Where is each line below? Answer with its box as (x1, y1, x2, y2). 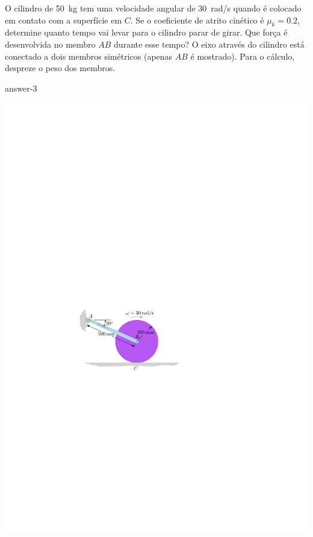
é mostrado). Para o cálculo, (190, 49, 295, 62)
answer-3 (5, 81, 37, 94)
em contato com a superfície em (5, 13, 122, 26)
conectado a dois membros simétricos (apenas (5, 49, 173, 62)
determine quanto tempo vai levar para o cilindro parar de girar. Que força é (5, 26, 288, 39)
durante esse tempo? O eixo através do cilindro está (114, 37, 305, 50)
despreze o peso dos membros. (5, 61, 116, 74)
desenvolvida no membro (5, 37, 96, 50)
